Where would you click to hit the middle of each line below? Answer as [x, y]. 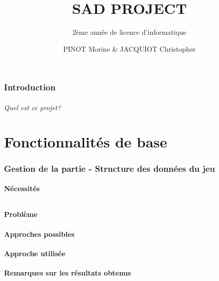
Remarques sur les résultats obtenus [68, 273]
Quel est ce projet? [33, 107]
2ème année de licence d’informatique [129, 32]
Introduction [30, 87]
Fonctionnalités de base [86, 141]
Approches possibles [39, 234]
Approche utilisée [35, 253]
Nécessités [22, 188]
